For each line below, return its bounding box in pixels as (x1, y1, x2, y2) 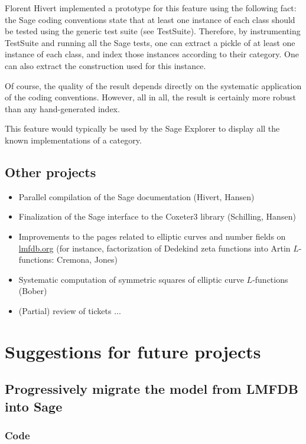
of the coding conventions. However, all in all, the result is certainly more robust (5, 91, 296, 103)
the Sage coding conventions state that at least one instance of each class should (5, 13, 295, 25)
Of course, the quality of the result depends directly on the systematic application (5, 79, 302, 92)
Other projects (5, 162, 96, 181)
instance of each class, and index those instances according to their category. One (5, 48, 299, 60)
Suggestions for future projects (5, 339, 261, 363)
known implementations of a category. (5, 133, 142, 146)
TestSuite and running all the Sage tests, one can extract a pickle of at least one (5, 36, 295, 48)
